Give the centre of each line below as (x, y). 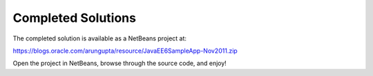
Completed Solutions (74, 18)
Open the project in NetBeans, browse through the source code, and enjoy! (120, 63)
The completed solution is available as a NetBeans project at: (99, 38)
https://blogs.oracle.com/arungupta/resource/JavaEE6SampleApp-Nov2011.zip (125, 51)
